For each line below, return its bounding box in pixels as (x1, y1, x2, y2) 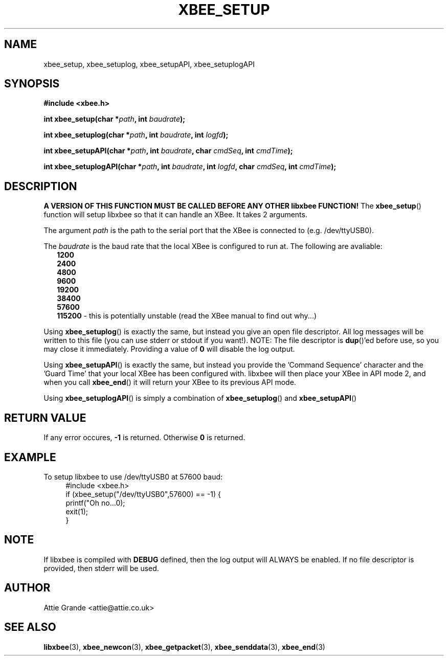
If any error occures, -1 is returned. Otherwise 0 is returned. (43, 433, 245, 442)
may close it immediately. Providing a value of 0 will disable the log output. (43, 345, 295, 354)
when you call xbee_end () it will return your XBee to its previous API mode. (43, 378, 296, 387)
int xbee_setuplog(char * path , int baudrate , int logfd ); (43, 130, 229, 140)
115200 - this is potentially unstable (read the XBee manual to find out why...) (57, 311, 317, 321)
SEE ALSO (4, 621, 56, 634)
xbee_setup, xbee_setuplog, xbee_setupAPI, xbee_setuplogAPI (43, 59, 255, 69)
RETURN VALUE (4, 411, 86, 424)
